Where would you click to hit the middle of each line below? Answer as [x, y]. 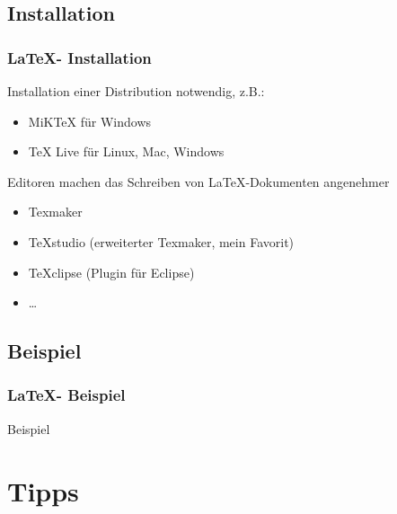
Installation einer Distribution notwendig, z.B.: [136, 91]
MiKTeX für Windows [90, 121]
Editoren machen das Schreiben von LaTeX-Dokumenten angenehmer [198, 181]
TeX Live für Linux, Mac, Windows [126, 151]
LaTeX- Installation [79, 57]
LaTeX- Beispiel [66, 395]
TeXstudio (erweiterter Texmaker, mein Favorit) [161, 241]
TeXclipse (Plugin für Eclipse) [111, 272]
